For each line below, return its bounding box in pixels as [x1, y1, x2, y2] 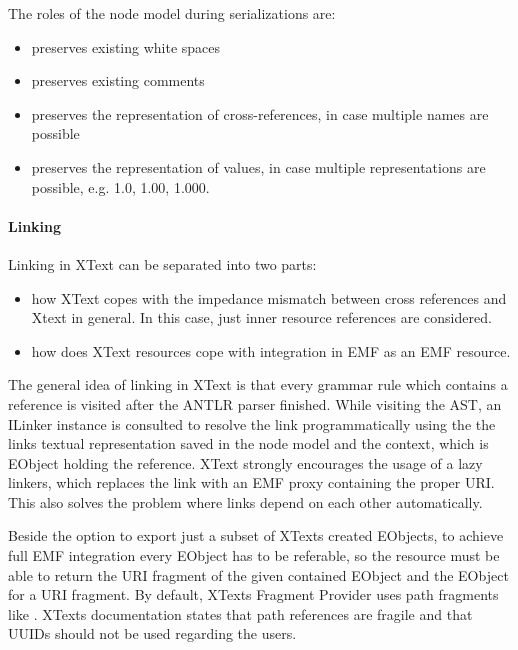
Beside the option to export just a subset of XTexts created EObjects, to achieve [8, 525, 504, 546]
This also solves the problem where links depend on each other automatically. [8, 491, 483, 512]
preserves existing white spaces [31, 36, 221, 57]
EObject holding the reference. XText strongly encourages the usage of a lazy [8, 452, 483, 473]
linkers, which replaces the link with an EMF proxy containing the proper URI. [8, 472, 495, 493]
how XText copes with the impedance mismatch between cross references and [31, 287, 507, 308]
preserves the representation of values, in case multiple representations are [31, 156, 486, 177]
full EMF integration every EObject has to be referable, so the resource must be [8, 545, 500, 566]
